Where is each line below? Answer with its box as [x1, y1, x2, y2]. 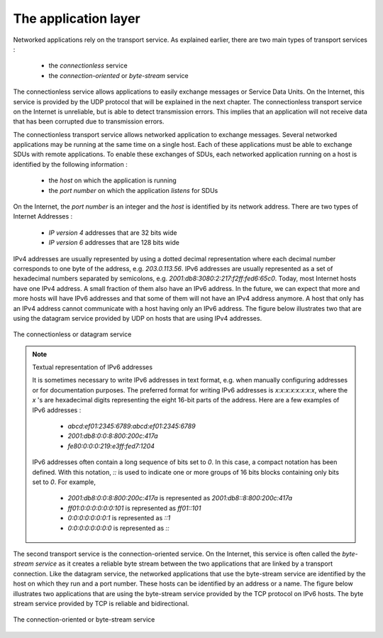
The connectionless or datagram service [13, 330, 132, 339]
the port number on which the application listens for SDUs [48, 186, 218, 194]
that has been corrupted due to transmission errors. [13, 117, 165, 126]
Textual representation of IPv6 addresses [32, 363, 152, 372]
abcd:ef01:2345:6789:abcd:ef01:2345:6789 [67, 422, 196, 431]
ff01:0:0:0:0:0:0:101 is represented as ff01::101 [67, 504, 201, 512]
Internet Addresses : [13, 212, 73, 221]
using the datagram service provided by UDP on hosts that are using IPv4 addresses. [13, 314, 262, 322]
